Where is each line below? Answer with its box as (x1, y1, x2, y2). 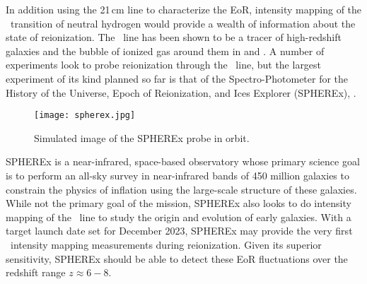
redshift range (6, 265, 66, 280)
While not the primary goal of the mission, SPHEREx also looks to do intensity (6, 196, 351, 211)
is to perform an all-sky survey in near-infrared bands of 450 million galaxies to (6, 168, 349, 182)
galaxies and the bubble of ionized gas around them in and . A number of (6, 43, 325, 58)
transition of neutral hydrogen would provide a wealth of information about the (10, 16, 356, 30)
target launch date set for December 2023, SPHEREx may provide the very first (6, 223, 353, 238)
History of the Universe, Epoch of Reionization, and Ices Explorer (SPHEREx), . (6, 85, 356, 100)
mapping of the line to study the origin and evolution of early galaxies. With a (6, 209, 351, 224)
